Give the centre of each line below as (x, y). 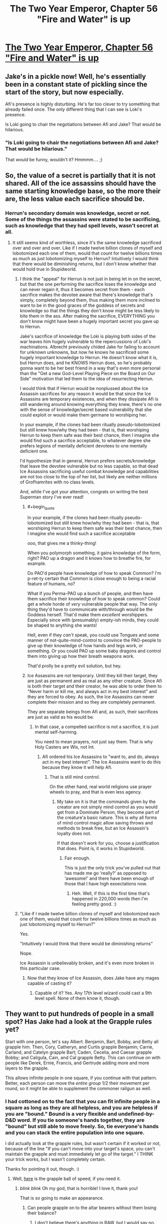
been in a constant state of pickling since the (76, 84)
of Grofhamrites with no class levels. (57, 482)
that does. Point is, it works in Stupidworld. (101, 848)
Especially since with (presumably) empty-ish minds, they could (93, 620)
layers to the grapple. (27, 1068)
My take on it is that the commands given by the (106, 802)
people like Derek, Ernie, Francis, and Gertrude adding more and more (77, 1063)
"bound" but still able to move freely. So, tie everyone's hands (82, 1126)
